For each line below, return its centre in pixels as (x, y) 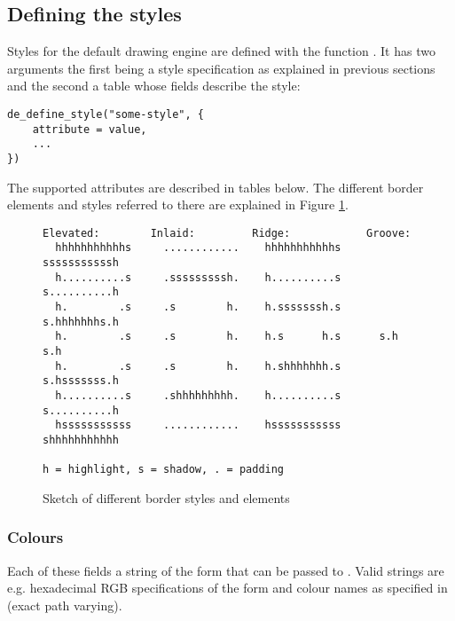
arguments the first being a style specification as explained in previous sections (221, 68)
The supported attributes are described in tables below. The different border (216, 187)
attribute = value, (90, 129)
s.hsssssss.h (81, 381)
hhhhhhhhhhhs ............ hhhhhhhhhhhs (198, 248)
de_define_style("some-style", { (106, 114)
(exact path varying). (65, 605)
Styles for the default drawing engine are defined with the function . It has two (221, 51)
